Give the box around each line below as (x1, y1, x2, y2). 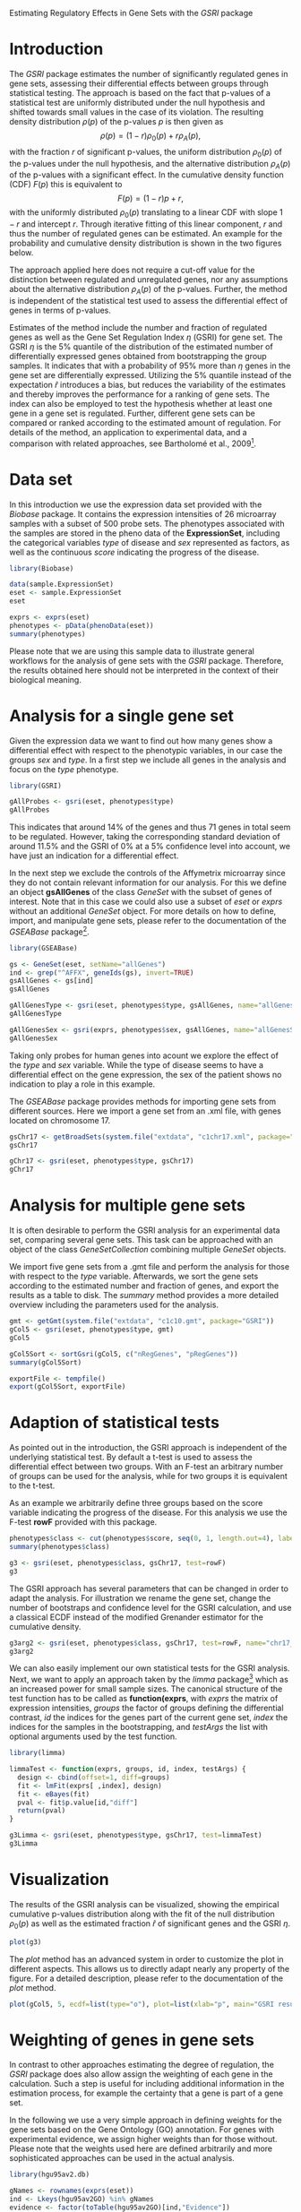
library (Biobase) (9, 564, 74, 572)
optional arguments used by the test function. (9, 1731, 177, 1742)
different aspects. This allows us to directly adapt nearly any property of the (9, 1963, 290, 1974)
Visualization (9, 1870, 109, 1889)
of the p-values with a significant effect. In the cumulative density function (9, 169, 284, 180)
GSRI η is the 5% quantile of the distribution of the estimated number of (9, 340, 273, 352)
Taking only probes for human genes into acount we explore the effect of (9, 1050, 279, 1061)
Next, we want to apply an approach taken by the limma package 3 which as (9, 1673, 288, 1685)
